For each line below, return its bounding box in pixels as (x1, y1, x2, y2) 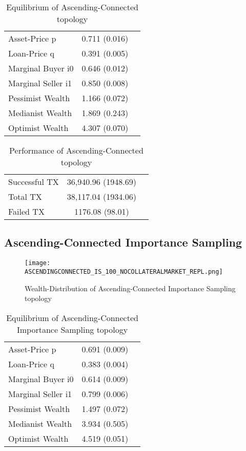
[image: (25, 259, 51, 267)
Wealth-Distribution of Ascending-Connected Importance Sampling (25, 283, 236, 293)
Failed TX (8, 205, 45, 217)
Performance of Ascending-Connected (9, 144, 143, 156)
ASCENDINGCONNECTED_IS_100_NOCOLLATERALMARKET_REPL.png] (25, 268, 223, 275)
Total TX (8, 191, 42, 202)
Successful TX (8, 176, 59, 187)
